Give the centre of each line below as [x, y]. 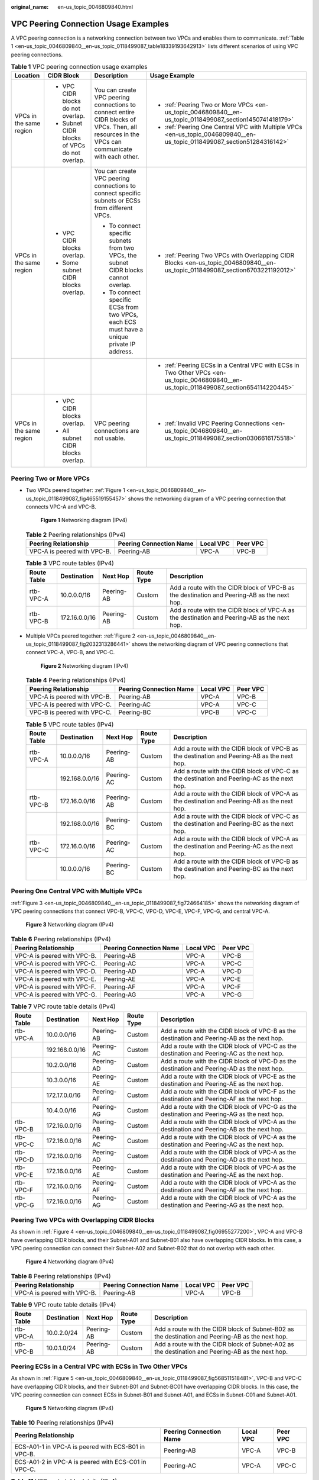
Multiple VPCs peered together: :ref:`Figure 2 [81, 636]
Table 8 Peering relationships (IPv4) [61, 1276]
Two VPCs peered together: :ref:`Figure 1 [75, 490]
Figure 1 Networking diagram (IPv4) [84, 520]
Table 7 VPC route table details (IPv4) [63, 1006]
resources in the [117, 134]
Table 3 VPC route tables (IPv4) [70, 564]
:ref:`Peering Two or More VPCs [209, 105]
